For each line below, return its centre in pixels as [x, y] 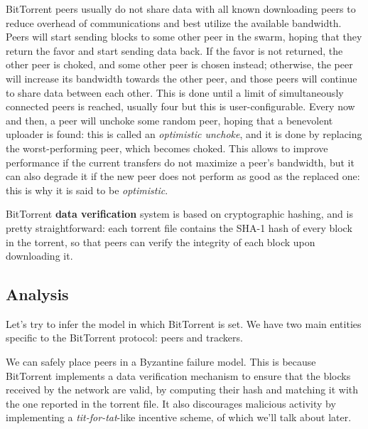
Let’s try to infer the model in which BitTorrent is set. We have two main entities [184, 323]
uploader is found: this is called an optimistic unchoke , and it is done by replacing [184, 134]
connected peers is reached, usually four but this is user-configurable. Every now [180, 106]
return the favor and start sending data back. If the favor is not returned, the [174, 50]
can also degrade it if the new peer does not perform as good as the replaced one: [183, 176]
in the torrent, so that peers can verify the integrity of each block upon [161, 242]
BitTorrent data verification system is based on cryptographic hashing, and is [179, 214]
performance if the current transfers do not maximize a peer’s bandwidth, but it [180, 162]
